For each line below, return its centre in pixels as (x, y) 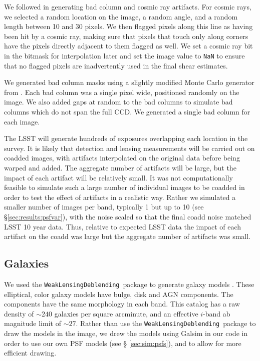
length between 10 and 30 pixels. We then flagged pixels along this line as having (128, 26)
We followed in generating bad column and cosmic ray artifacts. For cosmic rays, (128, 6)
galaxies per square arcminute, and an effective (126, 313)
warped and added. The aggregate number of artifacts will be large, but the (120, 167)
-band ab (217, 313)
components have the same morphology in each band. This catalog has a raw (122, 304)
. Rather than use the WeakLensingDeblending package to (166, 323)
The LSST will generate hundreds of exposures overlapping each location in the (126, 138)
